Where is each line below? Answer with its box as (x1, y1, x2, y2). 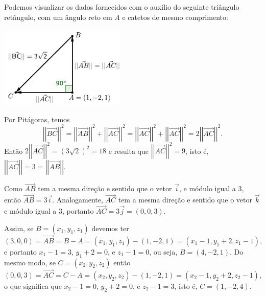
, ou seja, (149, 246, 178, 257)
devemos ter (91, 222, 129, 233)
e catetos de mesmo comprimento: (122, 11, 228, 22)
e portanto (4, 246, 37, 257)
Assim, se (4, 222, 34, 233)
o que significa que (4, 280, 62, 291)
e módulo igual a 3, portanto (4, 206, 94, 216)
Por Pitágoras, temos (4, 113, 70, 124)
